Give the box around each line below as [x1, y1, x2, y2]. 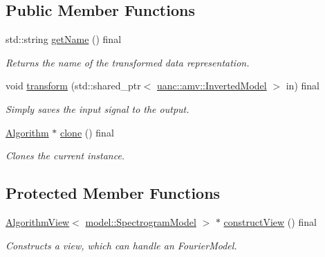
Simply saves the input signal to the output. [6, 101, 189, 116]
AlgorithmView [6, 214, 70, 229]
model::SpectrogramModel [85, 214, 196, 229]
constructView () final [223, 214, 317, 229]
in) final [286, 78, 319, 93]
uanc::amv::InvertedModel [157, 78, 267, 93]
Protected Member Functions [6, 182, 221, 204]
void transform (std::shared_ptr [6, 78, 141, 93]
